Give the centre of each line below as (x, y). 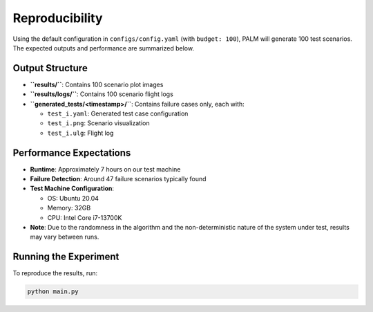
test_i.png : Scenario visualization (98, 123)
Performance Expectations (72, 153)
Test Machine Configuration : (72, 189)
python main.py (53, 292)
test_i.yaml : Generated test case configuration (118, 113)
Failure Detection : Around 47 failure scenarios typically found (118, 179)
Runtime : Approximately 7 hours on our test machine (105, 169)
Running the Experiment (66, 257)
